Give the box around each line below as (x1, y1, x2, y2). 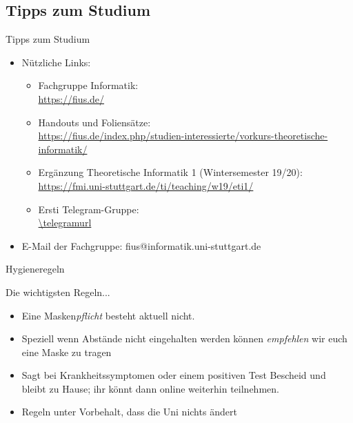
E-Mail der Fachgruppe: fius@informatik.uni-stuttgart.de (21, 238, 261, 253)
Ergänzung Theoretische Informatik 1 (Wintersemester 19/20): (38, 165, 303, 179)
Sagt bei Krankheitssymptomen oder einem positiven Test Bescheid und (21, 368, 326, 382)
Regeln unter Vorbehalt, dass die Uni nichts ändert (21, 404, 237, 419)
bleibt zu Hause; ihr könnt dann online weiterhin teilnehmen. (21, 381, 279, 395)
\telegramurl (38, 215, 92, 230)
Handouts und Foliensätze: (38, 115, 151, 129)
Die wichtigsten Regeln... (6, 284, 110, 299)
